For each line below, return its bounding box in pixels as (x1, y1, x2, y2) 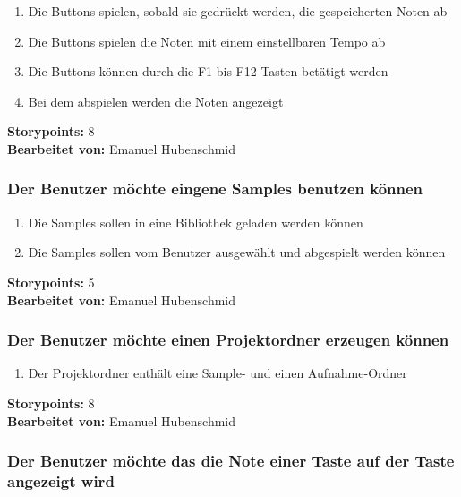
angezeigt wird (7, 470, 115, 492)
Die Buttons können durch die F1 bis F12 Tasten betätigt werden (28, 62, 388, 81)
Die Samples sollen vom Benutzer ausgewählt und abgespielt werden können (28, 243, 446, 261)
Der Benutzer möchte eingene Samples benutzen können (7, 177, 423, 200)
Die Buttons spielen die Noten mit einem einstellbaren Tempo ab (28, 31, 386, 50)
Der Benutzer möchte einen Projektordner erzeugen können (7, 329, 449, 351)
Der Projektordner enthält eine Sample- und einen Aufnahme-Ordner (28, 364, 407, 382)
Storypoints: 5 (7, 272, 95, 291)
